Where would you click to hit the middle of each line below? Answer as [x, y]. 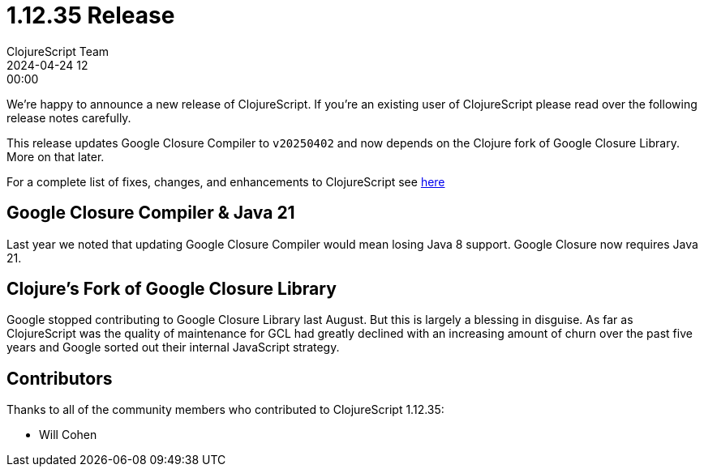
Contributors [60, 378]
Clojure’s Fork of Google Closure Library [172, 289]
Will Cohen [68, 435]
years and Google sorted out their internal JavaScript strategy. [173, 347]
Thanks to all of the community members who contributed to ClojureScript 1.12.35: [225, 410]
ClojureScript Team [58, 51]
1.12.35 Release [91, 15]
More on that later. [56, 156]
